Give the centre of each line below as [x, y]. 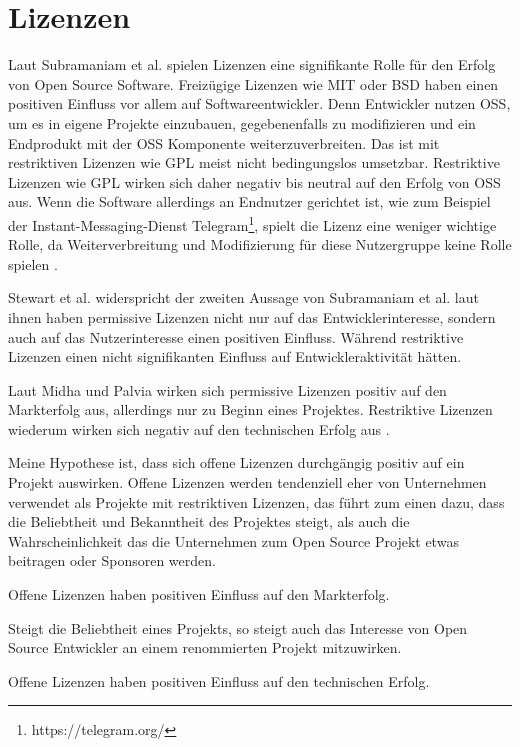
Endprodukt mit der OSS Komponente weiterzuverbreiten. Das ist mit [224, 142]
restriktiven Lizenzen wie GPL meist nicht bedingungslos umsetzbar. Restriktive [254, 162]
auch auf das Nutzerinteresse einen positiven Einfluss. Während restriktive [236, 336]
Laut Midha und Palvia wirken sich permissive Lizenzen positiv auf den [227, 389]
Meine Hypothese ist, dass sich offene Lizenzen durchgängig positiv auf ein [236, 462]
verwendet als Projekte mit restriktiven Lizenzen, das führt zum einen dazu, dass [256, 501]
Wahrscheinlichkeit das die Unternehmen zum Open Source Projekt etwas [233, 540]
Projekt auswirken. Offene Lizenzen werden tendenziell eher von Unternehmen [247, 482]
